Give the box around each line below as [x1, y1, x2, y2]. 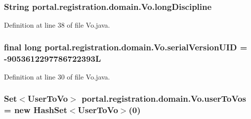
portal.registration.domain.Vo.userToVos [82, 92, 246, 105]
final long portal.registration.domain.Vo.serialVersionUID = [4, 40, 248, 53]
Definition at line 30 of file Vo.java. [4, 71, 110, 81]
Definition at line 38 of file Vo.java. [4, 20, 110, 30]
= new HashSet [4, 104, 67, 116]
